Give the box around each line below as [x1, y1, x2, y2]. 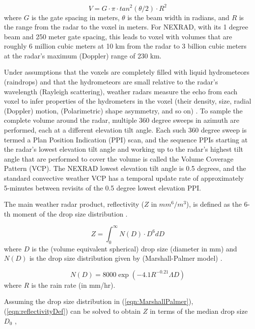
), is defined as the [186, 199, 242, 209]
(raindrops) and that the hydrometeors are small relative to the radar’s [4, 77, 218, 87]
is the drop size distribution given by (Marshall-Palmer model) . [29, 253, 223, 263]
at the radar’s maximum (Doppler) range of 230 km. [4, 50, 162, 60]
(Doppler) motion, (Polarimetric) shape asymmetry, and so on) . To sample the [4, 105, 243, 115]
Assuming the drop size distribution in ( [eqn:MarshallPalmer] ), [4, 296, 194, 306]
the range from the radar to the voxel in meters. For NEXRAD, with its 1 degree [4, 22, 249, 32]
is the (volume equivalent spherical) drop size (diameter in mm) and [31, 243, 237, 253]
